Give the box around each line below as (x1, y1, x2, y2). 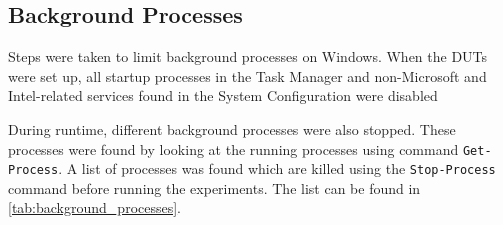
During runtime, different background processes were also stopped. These (8, 118, 456, 139)
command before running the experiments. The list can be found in (8, 177, 421, 198)
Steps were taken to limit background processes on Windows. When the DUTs (8, 46, 488, 67)
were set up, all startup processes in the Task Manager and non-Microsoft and (8, 65, 487, 86)
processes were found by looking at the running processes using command (8, 138, 459, 159)
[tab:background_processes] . (8, 197, 182, 218)
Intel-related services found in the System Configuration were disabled (8, 85, 438, 106)
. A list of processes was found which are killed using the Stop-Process (58, 158, 496, 179)
